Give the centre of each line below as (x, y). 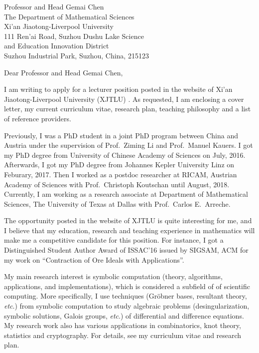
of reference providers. (38, 118)
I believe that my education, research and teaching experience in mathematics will (129, 230)
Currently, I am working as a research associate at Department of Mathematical (126, 194)
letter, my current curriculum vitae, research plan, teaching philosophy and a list (128, 109)
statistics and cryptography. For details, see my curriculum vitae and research (123, 335)
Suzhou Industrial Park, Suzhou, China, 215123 (76, 55)
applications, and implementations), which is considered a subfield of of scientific (127, 286)
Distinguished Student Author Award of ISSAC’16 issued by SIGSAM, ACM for (126, 250)
